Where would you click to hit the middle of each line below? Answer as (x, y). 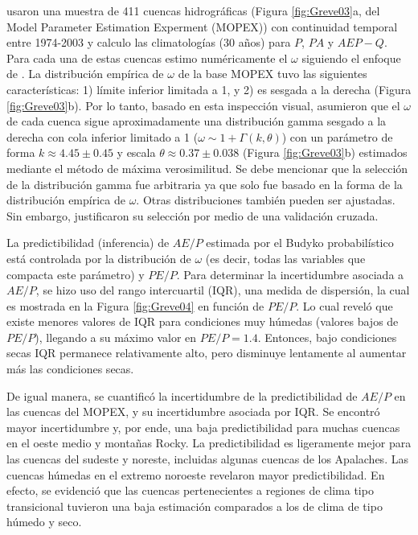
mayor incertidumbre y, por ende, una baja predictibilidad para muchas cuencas (203, 427)
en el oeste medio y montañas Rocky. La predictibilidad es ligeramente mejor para (209, 443)
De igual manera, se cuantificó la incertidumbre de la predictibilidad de (182, 395)
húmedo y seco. (44, 522)
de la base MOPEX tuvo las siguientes (273, 74)
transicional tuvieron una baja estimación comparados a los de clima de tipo (195, 506)
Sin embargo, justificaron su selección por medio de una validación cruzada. (193, 215)
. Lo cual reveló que (344, 305)
